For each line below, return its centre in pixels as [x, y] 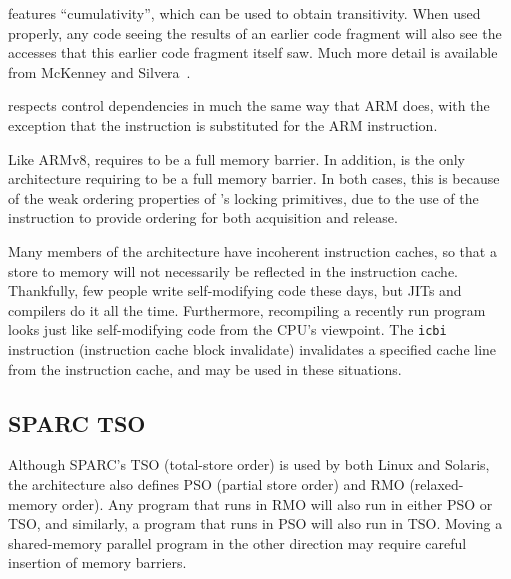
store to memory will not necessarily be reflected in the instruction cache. [233, 270]
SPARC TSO [77, 422]
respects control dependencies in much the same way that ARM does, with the [249, 105]
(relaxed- [436, 483]
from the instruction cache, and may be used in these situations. [205, 368]
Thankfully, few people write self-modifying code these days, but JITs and [235, 290]
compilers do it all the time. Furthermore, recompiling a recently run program [247, 309]
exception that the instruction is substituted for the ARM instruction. [223, 124]
